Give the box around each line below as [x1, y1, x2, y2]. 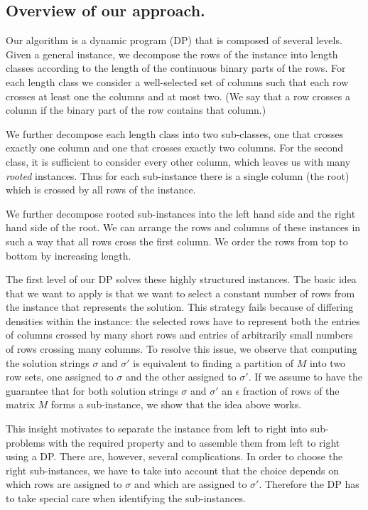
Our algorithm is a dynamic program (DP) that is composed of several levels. [6, 33, 342, 48]
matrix [6, 397, 35, 412]
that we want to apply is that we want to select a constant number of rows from [6, 285, 355, 300]
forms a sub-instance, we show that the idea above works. [50, 397, 302, 412]
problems [6, 435, 45, 450]
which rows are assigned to [6, 477, 122, 492]
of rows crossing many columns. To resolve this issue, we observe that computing [6, 341, 357, 356]
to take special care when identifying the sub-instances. [6, 491, 246, 506]
